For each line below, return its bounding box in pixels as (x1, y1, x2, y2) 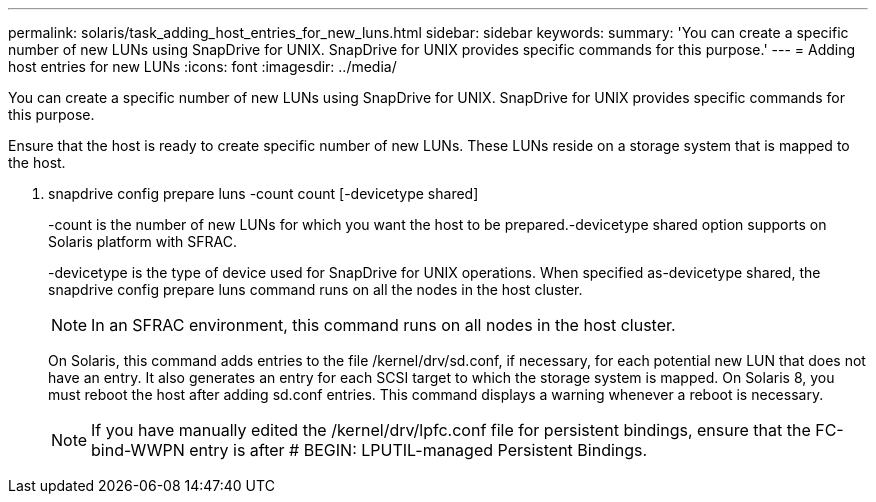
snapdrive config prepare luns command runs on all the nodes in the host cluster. (48, 281, 583, 298)
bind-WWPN (91, 440, 185, 460)
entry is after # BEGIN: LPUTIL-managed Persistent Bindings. (189, 440, 648, 460)
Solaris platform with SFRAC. (48, 233, 238, 250)
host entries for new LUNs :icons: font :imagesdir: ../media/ (8, 58, 397, 75)
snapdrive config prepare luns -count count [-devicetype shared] (48, 185, 479, 202)
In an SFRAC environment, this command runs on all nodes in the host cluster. (91, 315, 676, 335)
